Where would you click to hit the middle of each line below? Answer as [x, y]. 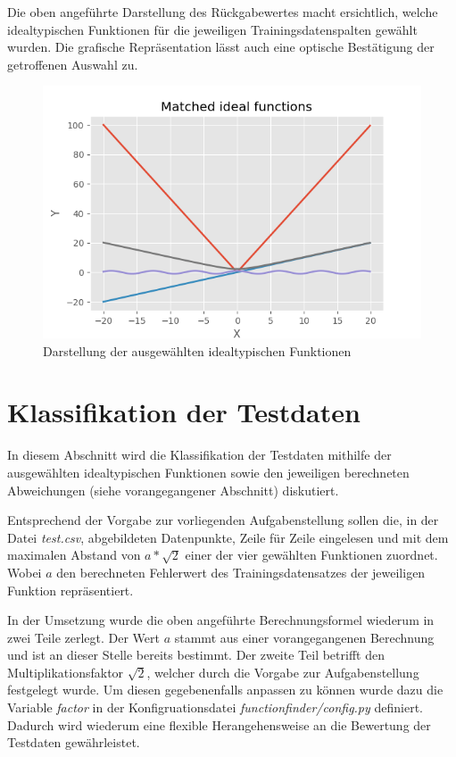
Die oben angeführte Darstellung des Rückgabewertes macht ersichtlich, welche [223, 12]
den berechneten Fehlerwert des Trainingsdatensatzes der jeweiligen [241, 572]
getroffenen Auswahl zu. [73, 64]
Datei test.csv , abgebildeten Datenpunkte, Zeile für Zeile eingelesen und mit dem [228, 537]
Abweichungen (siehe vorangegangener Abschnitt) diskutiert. [173, 490]
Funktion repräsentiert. [70, 590]
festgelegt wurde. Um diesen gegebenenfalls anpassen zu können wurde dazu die [225, 690]
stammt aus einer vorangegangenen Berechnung [304, 637]
